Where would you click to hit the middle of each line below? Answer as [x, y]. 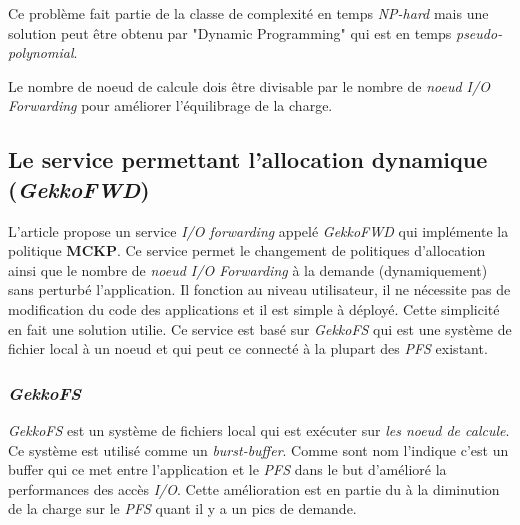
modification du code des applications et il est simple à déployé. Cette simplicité [254, 308]
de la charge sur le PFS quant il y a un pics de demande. [182, 508]
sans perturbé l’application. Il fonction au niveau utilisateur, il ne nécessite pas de [259, 289]
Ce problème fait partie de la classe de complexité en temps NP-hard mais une [248, 13]
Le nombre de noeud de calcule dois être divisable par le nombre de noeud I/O [249, 85]
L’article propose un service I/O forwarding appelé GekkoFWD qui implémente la [258, 230]
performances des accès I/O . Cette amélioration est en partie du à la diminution [254, 488]
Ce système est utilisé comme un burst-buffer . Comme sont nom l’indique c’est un [258, 449]
